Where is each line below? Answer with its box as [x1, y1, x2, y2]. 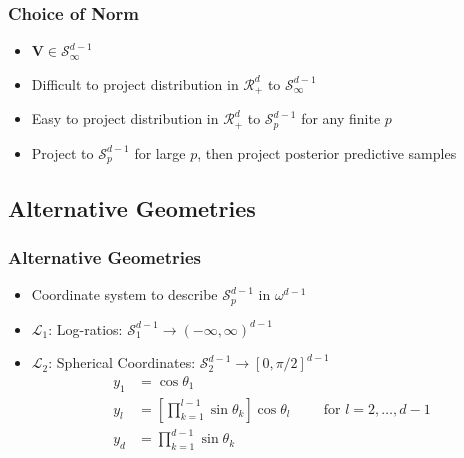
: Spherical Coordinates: [48, 352, 196, 373]
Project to [31, 142, 94, 163]
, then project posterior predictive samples [197, 142, 457, 163]
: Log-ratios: [48, 318, 123, 339]
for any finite [301, 108, 381, 129]
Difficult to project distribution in [31, 73, 239, 94]
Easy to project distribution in [31, 108, 219, 129]
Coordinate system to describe [31, 284, 218, 305]
